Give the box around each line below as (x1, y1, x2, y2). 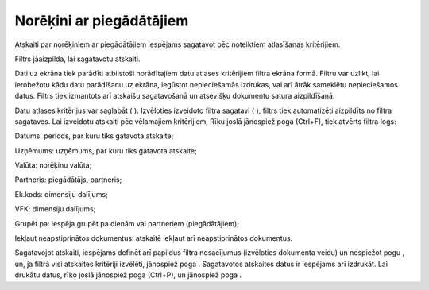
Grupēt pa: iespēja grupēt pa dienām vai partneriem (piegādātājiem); (14, 218, 240, 228)
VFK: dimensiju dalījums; (14, 204, 96, 214)
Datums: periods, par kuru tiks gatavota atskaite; (14, 131, 174, 141)
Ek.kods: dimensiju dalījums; (14, 189, 109, 199)
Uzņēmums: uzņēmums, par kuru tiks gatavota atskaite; (14, 145, 198, 155)
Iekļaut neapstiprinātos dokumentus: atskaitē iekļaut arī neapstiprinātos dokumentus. (14, 234, 293, 243)
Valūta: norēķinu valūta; (14, 160, 92, 170)
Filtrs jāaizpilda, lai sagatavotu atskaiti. (14, 54, 141, 64)
